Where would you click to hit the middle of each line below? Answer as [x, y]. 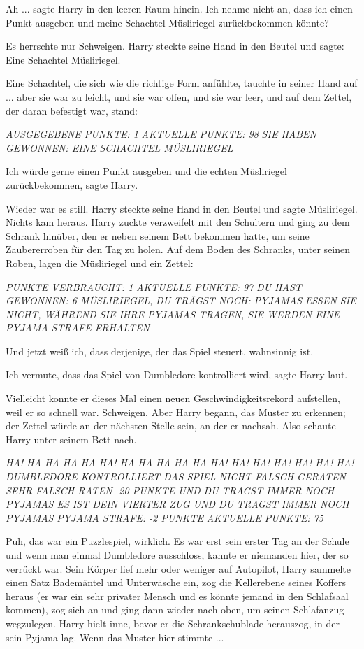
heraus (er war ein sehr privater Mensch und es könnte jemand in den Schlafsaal [177, 595]
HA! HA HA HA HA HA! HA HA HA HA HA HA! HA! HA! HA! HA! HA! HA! [180, 463]
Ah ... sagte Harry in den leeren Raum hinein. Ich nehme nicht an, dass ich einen [179, 8]
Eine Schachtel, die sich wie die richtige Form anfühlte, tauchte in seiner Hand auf [182, 83]
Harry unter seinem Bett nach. [71, 439]
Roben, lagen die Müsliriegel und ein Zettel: [100, 263]
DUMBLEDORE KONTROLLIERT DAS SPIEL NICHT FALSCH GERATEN [176, 477]
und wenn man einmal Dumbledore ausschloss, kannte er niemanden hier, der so [177, 555]
